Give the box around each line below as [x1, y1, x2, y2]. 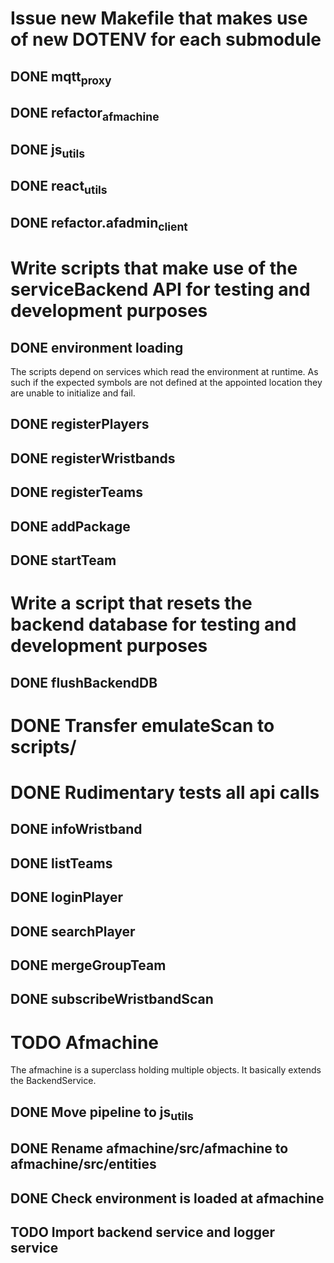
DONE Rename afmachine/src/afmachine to [10, 1140, 289, 1157]
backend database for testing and [10, 613, 297, 636]
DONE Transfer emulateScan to [10, 714, 275, 737]
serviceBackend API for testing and [10, 278, 311, 301]
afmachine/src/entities [10, 1156, 157, 1173]
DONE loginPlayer [10, 889, 124, 906]
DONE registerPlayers [10, 416, 150, 433]
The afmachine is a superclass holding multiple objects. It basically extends [10, 1064, 322, 1076]
